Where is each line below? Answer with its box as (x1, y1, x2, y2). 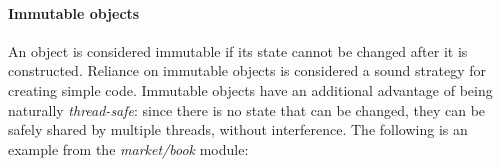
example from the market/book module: (8, 138, 249, 159)
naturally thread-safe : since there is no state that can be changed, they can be (8, 99, 486, 120)
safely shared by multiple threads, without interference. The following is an (8, 119, 468, 140)
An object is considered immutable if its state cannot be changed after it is (8, 40, 468, 61)
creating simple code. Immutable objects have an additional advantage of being (8, 79, 493, 100)
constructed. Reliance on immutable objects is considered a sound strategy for (8, 60, 486, 81)
